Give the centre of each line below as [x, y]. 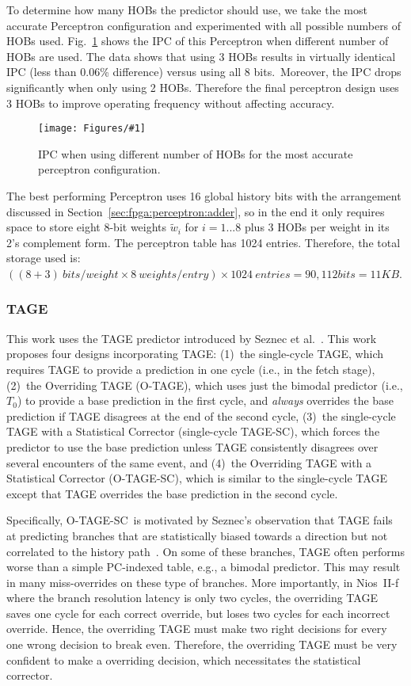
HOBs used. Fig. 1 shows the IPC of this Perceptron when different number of [198, 41]
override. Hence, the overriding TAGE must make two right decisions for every [197, 629]
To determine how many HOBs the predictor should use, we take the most [187, 10]
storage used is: [44, 258]
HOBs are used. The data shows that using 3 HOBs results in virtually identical [201, 56]
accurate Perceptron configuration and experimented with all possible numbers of [204, 25]
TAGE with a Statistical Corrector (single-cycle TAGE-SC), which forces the [193, 431]
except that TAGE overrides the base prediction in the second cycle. [172, 493]
